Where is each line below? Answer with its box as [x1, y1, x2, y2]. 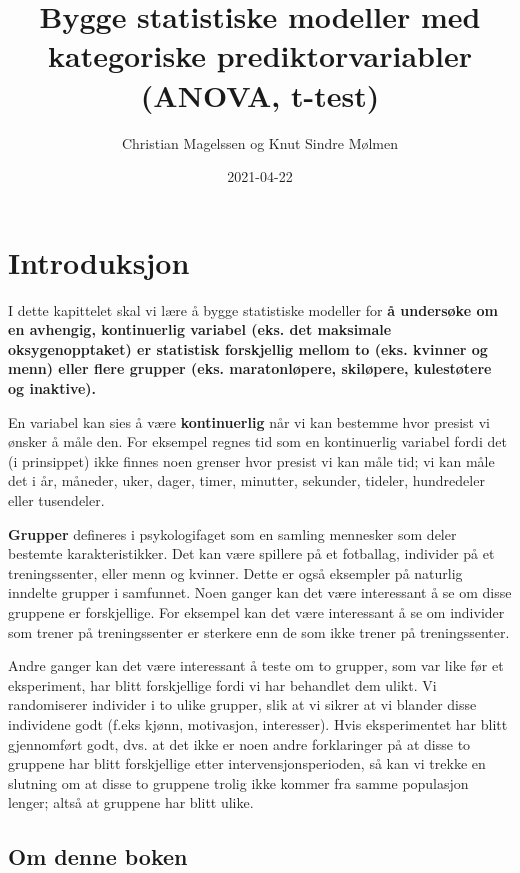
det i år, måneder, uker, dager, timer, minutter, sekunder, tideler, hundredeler [8, 470, 485, 491]
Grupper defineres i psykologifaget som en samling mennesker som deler [8, 523, 457, 544]
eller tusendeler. [8, 489, 105, 510]
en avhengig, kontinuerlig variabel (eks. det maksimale [8, 319, 392, 340]
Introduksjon [8, 241, 190, 282]
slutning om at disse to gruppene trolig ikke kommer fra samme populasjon [8, 772, 469, 793]
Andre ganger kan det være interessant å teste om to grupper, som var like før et [8, 655, 504, 676]
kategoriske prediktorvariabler [48, 35, 472, 76]
